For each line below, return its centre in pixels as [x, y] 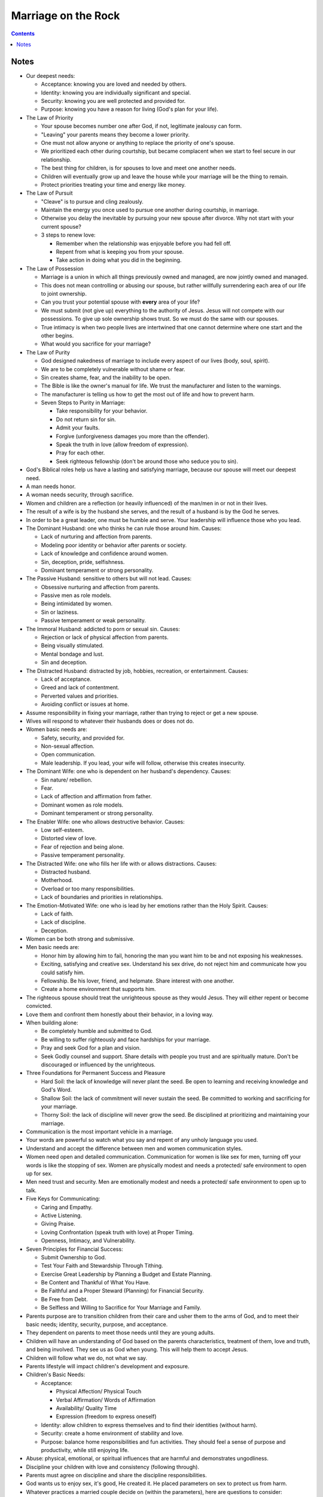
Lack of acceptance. [66, 679]
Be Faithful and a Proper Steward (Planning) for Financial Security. [123, 1291]
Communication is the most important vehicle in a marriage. [100, 1132]
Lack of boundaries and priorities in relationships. [102, 897]
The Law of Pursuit [49, 193]
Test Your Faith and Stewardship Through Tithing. [102, 1266]
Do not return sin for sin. [86, 419]
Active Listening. [62, 1215]
